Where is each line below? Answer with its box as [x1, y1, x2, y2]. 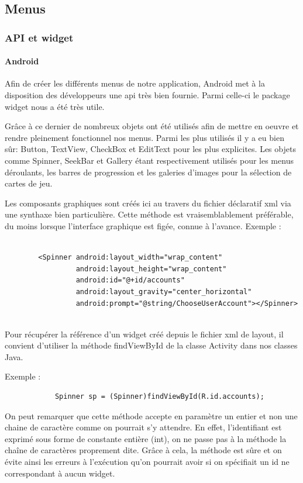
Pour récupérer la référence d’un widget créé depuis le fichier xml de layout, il [5, 327, 284, 340]
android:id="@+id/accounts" [75, 276, 185, 285]
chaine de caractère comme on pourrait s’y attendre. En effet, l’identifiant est [5, 421, 282, 433]
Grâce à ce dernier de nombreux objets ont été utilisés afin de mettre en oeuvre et [5, 120, 299, 132]
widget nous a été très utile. [5, 100, 105, 112]
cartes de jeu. [5, 177, 53, 189]
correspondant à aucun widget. [5, 467, 115, 479]
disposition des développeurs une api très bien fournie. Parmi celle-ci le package [5, 89, 290, 101]
